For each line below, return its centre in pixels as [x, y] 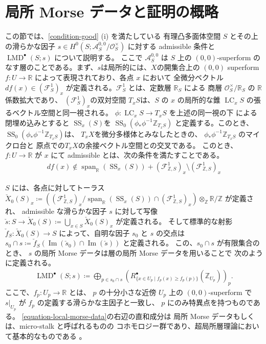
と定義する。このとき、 [214, 122]
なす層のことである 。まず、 [51, 67]
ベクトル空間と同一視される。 [62, 113]
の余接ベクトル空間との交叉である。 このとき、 [158, 145]
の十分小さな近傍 [128, 292]
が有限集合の [238, 243]
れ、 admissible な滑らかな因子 [56, 211]
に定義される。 [30, 263]
